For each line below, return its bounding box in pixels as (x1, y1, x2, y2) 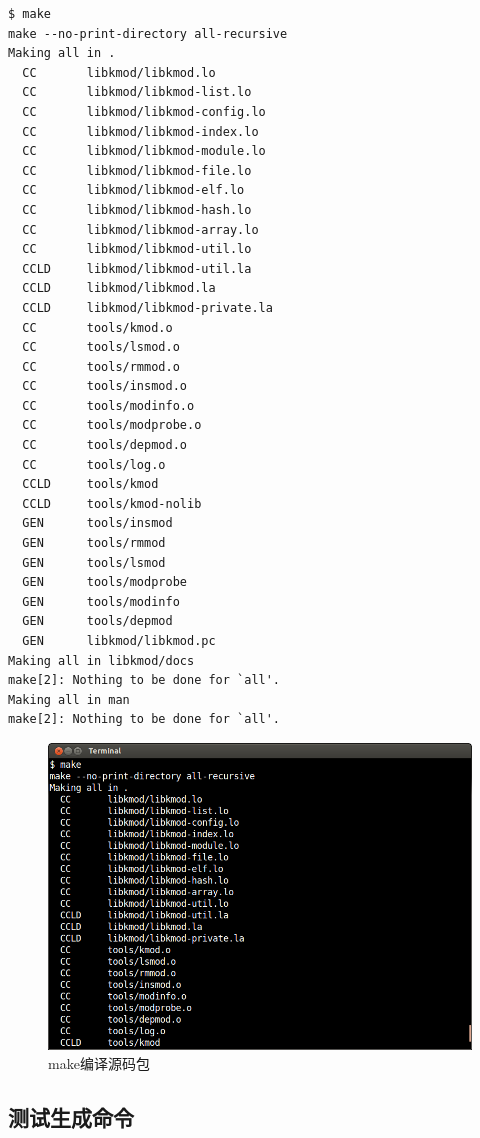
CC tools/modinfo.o (22, 398, 195, 413)
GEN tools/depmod (22, 614, 173, 629)
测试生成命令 (8, 1102, 134, 1133)
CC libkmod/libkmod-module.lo (22, 144, 266, 159)
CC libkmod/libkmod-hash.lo (22, 202, 252, 217)
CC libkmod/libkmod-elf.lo (22, 183, 245, 198)
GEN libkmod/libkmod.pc (22, 634, 216, 648)
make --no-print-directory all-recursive (8, 26, 288, 41)
